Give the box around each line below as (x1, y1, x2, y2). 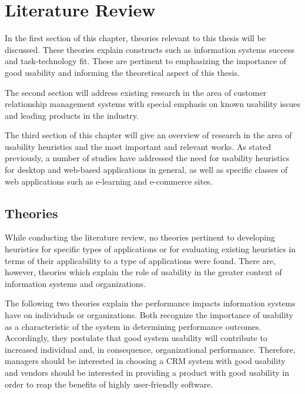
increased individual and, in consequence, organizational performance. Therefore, (5, 343, 296, 355)
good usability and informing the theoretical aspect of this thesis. (5, 66, 240, 78)
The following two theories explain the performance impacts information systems (5, 297, 296, 309)
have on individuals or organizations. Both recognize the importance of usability (5, 309, 294, 321)
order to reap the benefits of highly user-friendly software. (5, 378, 213, 390)
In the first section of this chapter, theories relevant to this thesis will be (5, 32, 266, 44)
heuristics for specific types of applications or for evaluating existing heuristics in (5, 243, 296, 255)
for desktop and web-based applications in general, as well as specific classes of (5, 163, 288, 176)
